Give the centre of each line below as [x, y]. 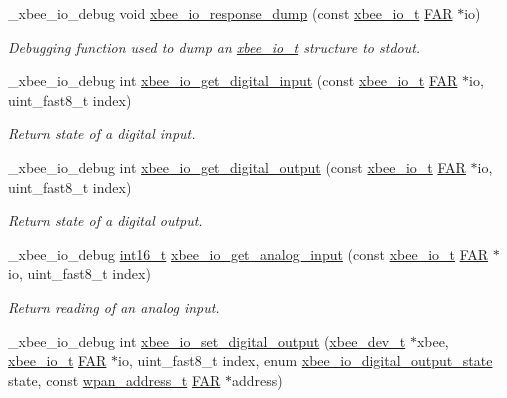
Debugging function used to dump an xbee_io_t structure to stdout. [214, 46]
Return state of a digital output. [105, 220]
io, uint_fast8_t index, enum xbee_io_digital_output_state [305, 360]
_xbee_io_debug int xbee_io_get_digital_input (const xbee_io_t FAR [233, 80]
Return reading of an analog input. [114, 306]
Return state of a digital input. [102, 133]
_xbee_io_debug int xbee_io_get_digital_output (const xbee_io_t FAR [237, 166]
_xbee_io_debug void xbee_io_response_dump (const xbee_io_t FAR [230, 13]
